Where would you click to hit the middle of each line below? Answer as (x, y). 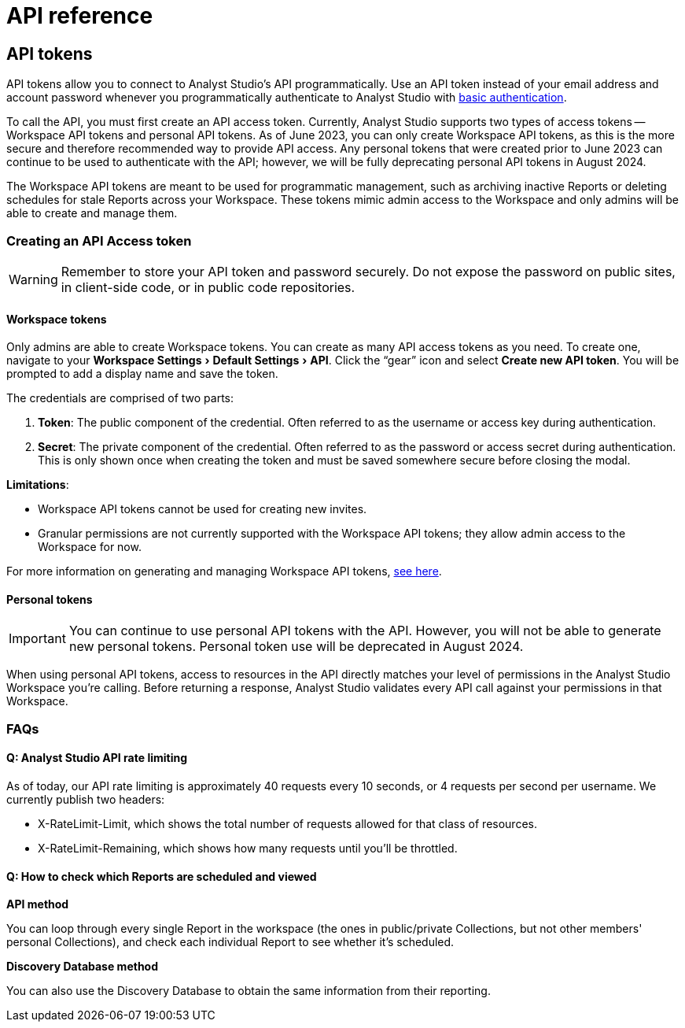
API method (38, 904)
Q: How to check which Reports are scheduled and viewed (162, 876)
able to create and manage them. (92, 213)
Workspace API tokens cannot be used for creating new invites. (203, 509)
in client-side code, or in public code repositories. (208, 287)
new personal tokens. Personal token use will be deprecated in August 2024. (296, 647)
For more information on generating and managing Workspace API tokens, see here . (224, 571)
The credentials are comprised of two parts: (120, 398)
